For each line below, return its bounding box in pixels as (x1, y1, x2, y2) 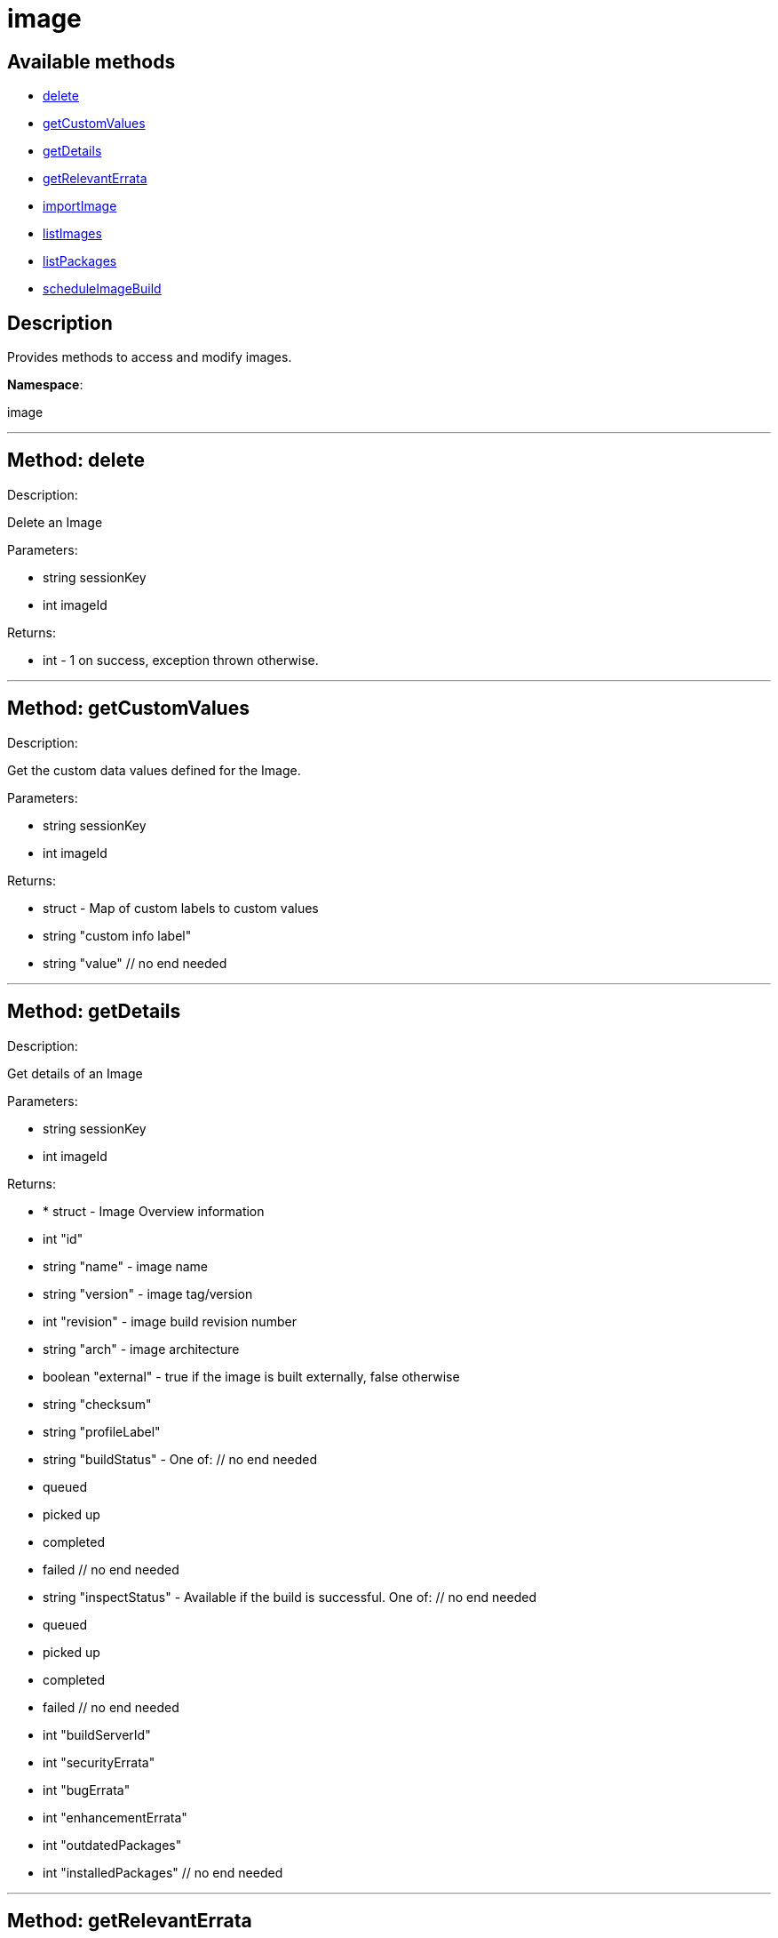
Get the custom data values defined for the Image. (7, 762, 301, 778)
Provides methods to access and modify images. (7, 349, 292, 365)
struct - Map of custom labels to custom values (43, 900, 319, 916)
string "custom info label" (43, 927, 192, 943)
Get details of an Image (7, 1065, 143, 1081)
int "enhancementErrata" (43, 1809, 187, 1825)
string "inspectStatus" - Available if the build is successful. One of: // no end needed (43, 1589, 536, 1605)
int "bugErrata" (43, 1782, 131, 1798)
